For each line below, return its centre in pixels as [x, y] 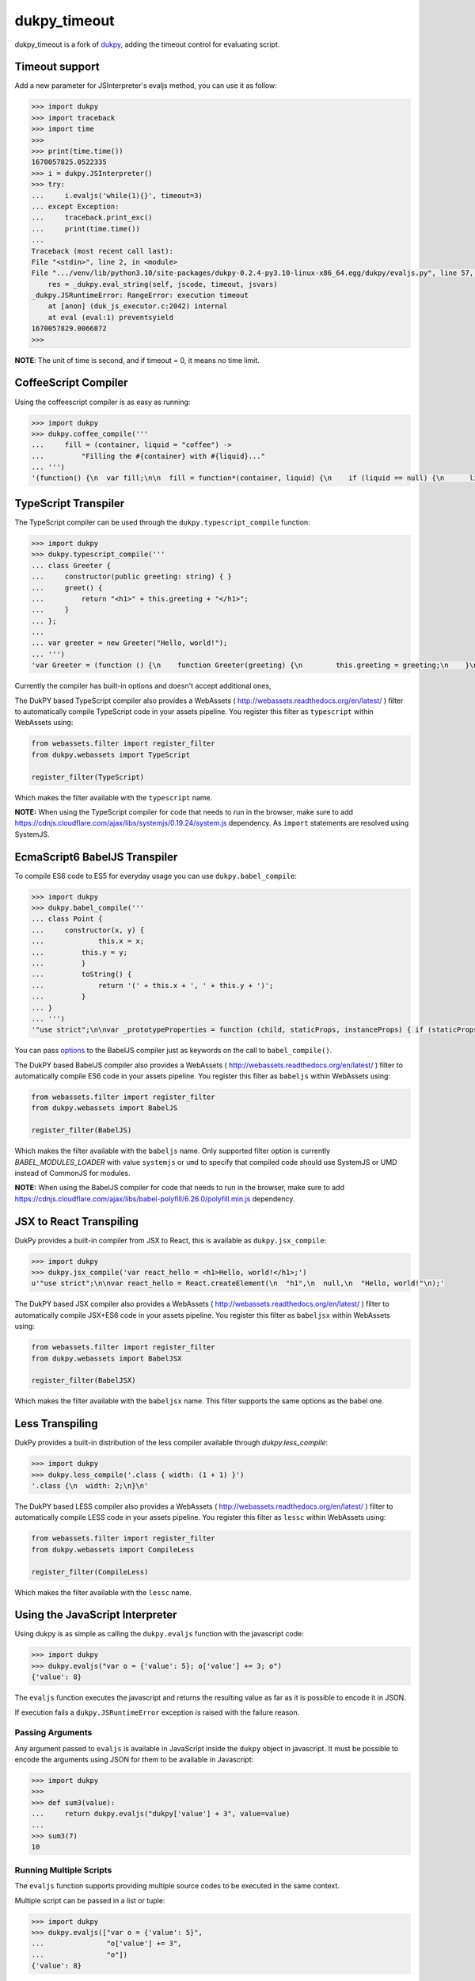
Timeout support [57, 67]
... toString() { [82, 974]
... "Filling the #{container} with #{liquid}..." [148, 456]
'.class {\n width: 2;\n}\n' [90, 1486]
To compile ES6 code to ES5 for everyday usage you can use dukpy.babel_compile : [156, 876]
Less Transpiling [56, 1424]
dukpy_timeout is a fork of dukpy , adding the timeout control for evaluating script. [147, 44]
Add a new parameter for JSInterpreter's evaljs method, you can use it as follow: [146, 86]
